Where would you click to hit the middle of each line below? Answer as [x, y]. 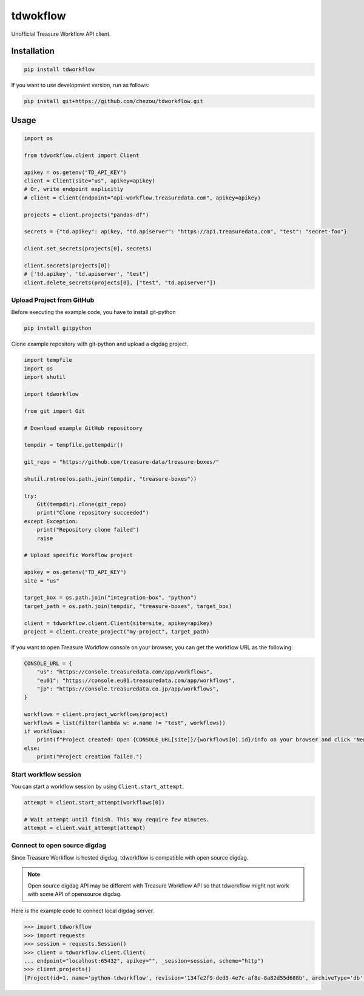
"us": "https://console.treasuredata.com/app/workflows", [125, 672]
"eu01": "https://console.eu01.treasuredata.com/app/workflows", [136, 680]
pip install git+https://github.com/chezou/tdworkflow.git [113, 101]
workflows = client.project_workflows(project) [96, 714]
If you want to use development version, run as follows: [80, 85]
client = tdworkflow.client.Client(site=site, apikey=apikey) [118, 623]
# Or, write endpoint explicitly [74, 189]
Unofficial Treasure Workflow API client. [61, 34]
